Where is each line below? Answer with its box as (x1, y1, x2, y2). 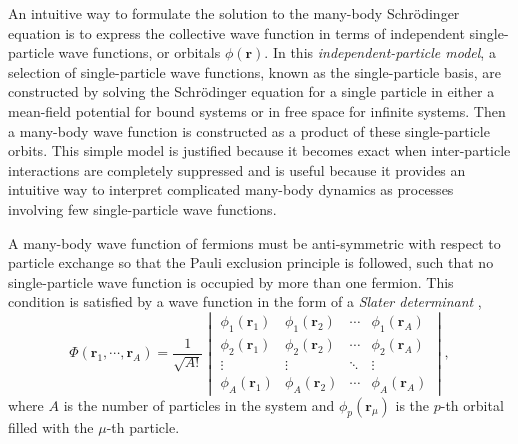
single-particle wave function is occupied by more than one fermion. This (8, 271, 454, 292)
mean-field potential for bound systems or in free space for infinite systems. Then (8, 100, 506, 121)
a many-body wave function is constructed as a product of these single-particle (8, 120, 490, 141)
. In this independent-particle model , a (264, 42, 496, 63)
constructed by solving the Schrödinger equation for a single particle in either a (8, 81, 495, 102)
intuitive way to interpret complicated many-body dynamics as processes (8, 179, 454, 200)
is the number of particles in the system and (63, 394, 335, 415)
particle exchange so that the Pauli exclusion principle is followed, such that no (8, 252, 494, 273)
